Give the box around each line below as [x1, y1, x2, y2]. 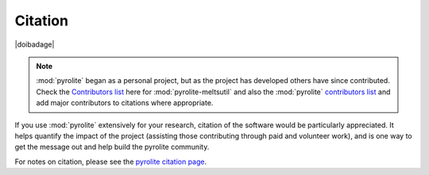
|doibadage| [14, 40, 55, 49]
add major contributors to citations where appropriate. [36, 98, 214, 108]
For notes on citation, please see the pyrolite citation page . [14, 157, 207, 166]
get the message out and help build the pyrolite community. [14, 143, 210, 152]
